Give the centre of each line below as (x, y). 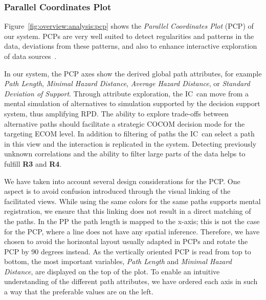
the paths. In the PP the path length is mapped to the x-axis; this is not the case (132, 221)
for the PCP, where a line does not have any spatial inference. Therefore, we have (132, 231)
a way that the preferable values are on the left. (79, 292)
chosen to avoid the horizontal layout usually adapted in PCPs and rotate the (126, 241)
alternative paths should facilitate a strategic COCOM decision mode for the (125, 123)
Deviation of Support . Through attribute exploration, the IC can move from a (126, 93)
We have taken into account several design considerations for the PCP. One (122, 181)
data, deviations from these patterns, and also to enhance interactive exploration (131, 46)
